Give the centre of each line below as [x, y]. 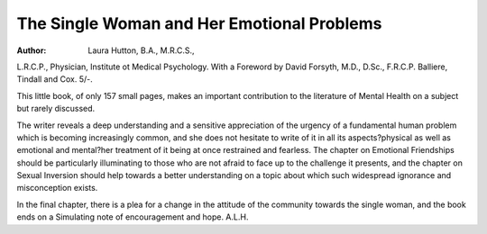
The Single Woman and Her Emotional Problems [199, 23]
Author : [32, 50]
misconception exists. [57, 188]
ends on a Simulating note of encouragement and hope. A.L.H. [133, 217]
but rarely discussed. [56, 109]
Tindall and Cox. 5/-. [55, 79]
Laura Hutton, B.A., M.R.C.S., [141, 50]
